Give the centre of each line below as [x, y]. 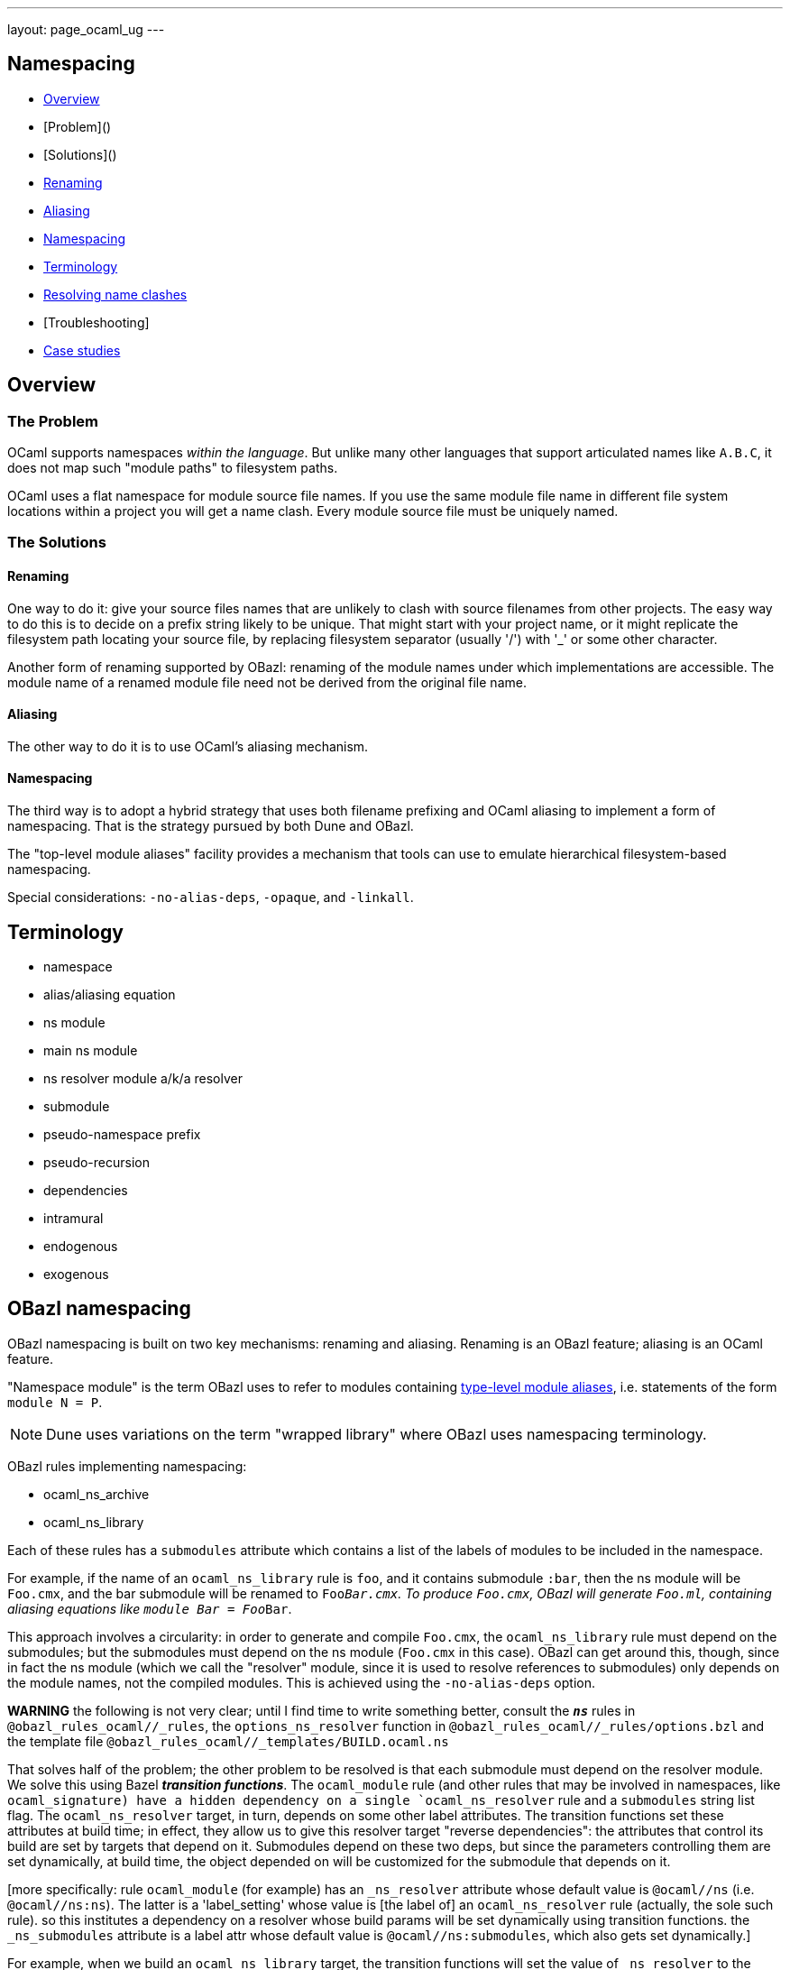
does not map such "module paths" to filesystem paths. [173, 468]
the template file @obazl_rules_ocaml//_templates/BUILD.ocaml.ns [228, 1741]
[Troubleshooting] [96, 322]
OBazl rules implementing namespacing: [127, 1466]
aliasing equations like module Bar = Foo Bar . [150, 1608]
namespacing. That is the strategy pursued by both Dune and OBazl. [211, 826]
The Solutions [57, 543]
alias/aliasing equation [110, 994]
